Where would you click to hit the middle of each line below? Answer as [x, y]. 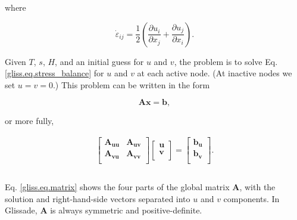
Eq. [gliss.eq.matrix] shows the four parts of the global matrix [117, 187]
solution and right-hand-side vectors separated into [98, 198]
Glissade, [21, 210]
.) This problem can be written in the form [131, 84]
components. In [251, 198]
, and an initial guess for [99, 61]
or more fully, [29, 121]
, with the [257, 187]
